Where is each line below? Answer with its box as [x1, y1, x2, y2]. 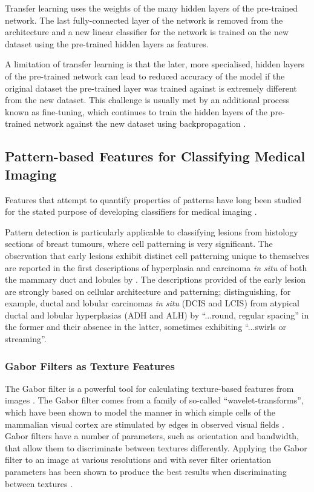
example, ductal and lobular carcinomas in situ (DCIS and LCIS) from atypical [5, 297, 299, 309]
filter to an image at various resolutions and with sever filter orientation [5, 453, 271, 466]
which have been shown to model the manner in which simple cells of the [5, 406, 276, 419]
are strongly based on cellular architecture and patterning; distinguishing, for [5, 285, 291, 297]
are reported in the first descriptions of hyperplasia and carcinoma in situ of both [5, 261, 307, 274]
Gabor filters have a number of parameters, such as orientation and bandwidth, [5, 430, 299, 442]
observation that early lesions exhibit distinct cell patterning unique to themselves [5, 249, 310, 261]
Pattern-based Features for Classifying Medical [5, 147, 306, 166]
